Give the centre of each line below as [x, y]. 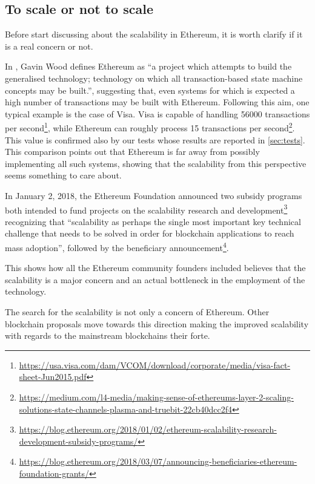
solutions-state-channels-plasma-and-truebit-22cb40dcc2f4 [125, 409]
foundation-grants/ [54, 473]
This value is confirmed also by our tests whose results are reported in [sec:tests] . [155, 139]
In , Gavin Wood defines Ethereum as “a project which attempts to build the [148, 66]
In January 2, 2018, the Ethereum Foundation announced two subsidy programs [154, 195]
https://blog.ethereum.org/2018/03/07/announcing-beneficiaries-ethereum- [158, 461]
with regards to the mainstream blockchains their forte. [108, 335]
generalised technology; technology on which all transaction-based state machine [154, 78]
